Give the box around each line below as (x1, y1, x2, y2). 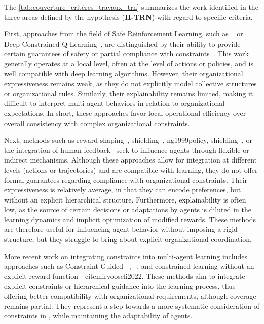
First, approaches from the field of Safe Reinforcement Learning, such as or (4, 28, 243, 39)
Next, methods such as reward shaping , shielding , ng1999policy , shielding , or (4, 135, 252, 145)
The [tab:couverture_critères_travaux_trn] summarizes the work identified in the (4, 2, 258, 12)
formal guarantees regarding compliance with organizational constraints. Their (4, 174, 248, 185)
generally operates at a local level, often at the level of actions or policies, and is (4, 58, 253, 68)
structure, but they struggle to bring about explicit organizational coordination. (4, 234, 252, 245)
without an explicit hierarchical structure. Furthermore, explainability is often (4, 194, 246, 205)
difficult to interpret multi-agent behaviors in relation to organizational (4, 98, 225, 108)
